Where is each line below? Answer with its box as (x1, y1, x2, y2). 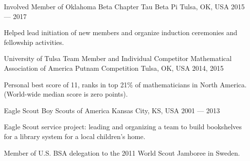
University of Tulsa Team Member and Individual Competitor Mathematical (4, 53, 232, 63)
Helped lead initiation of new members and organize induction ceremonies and (4, 27, 237, 38)
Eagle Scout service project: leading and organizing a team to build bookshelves (4, 121, 242, 132)
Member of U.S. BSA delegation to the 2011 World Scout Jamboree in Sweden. (4, 147, 240, 158)
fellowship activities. (4, 37, 64, 47)
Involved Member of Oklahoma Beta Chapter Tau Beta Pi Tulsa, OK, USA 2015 (4, 1, 245, 11)
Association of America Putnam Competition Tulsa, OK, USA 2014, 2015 (4, 62, 224, 73)
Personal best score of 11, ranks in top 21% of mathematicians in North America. (4, 79, 247, 89)
